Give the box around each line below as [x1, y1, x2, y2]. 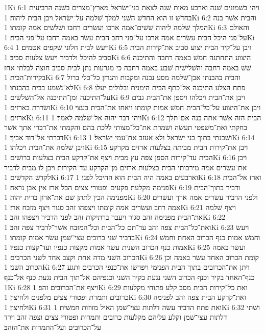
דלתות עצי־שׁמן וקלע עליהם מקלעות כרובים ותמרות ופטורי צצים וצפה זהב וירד [4, 312, 227, 322]
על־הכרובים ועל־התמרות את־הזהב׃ [4, 322, 102, 332]
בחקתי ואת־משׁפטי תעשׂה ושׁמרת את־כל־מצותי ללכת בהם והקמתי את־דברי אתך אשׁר [4, 122, 247, 133]
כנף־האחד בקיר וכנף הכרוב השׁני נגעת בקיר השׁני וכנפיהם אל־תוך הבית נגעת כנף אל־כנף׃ [4, 272, 255, 282]
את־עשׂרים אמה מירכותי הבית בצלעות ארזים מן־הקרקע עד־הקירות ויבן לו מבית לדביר [4, 162, 247, 172]
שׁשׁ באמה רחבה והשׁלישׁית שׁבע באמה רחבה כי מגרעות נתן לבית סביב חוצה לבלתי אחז [4, 62, 252, 72]
